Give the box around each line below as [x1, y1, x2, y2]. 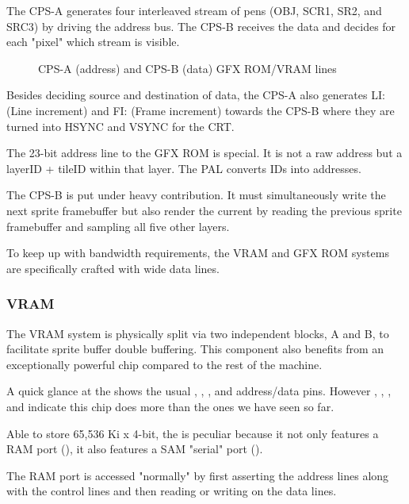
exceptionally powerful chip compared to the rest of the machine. [6, 356, 323, 372]
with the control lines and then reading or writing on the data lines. [6, 483, 337, 499]
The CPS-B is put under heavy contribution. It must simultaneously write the [6, 187, 386, 203]
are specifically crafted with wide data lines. [6, 260, 220, 276]
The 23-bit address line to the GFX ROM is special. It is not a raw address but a [6, 144, 403, 161]
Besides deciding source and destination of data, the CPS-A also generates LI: [6, 87, 385, 103]
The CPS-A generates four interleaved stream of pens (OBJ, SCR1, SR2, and [6, 2, 382, 18]
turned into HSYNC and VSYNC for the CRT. [6, 117, 235, 134]
